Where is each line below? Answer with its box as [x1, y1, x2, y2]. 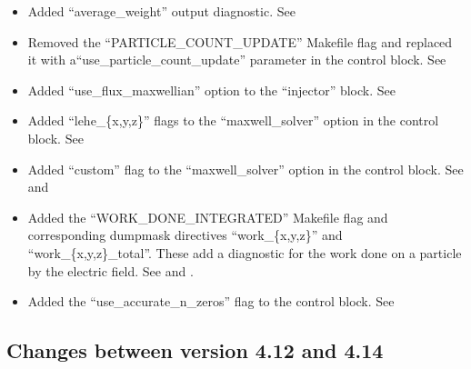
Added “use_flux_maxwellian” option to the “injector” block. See [27, 80, 396, 99]
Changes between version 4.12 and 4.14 [6, 336, 384, 364]
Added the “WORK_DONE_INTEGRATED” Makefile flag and [27, 207, 388, 226]
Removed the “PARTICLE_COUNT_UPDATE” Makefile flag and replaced [27, 32, 453, 51]
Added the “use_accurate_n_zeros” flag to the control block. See [27, 292, 395, 311]
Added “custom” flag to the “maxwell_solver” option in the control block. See [27, 159, 464, 178]
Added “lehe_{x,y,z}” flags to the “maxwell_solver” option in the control [27, 111, 439, 130]
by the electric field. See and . [27, 261, 194, 280]
